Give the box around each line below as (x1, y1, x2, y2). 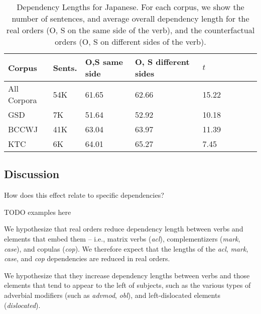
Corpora (8, 94, 37, 106)
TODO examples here (4, 206, 71, 217)
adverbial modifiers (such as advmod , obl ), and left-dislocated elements (4, 289, 220, 300)
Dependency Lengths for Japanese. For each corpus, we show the (17, 1, 244, 13)
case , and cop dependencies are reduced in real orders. (4, 253, 170, 264)
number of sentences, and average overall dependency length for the (12, 13, 249, 24)
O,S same (85, 56, 123, 67)
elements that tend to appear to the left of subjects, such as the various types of (4, 280, 251, 290)
